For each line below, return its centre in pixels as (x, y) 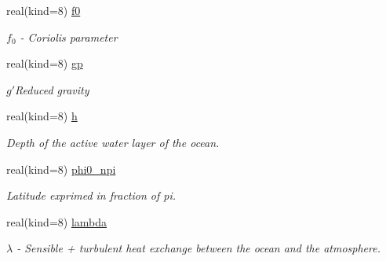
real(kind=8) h (42, 116)
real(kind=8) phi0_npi (61, 169)
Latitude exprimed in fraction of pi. (91, 195)
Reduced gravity (52, 89)
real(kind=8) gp (45, 63)
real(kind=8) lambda (57, 221)
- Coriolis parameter (69, 37)
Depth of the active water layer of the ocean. (113, 142)
